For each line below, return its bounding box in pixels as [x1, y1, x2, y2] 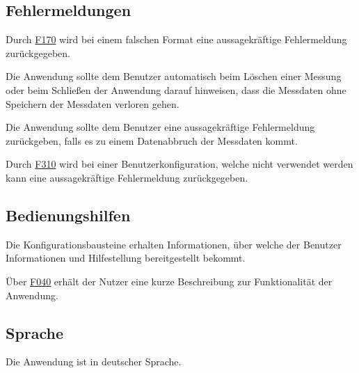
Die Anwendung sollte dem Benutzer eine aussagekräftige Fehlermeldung [6, 120, 315, 134]
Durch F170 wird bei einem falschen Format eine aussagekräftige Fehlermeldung [6, 32, 347, 47]
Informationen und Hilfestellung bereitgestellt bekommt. [6, 251, 246, 265]
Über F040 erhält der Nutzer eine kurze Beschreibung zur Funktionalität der [6, 273, 333, 288]
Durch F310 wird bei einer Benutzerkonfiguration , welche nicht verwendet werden [6, 157, 353, 171]
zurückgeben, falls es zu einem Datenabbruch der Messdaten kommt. [6, 133, 298, 148]
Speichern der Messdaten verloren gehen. [6, 96, 179, 111]
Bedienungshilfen [6, 204, 131, 225]
